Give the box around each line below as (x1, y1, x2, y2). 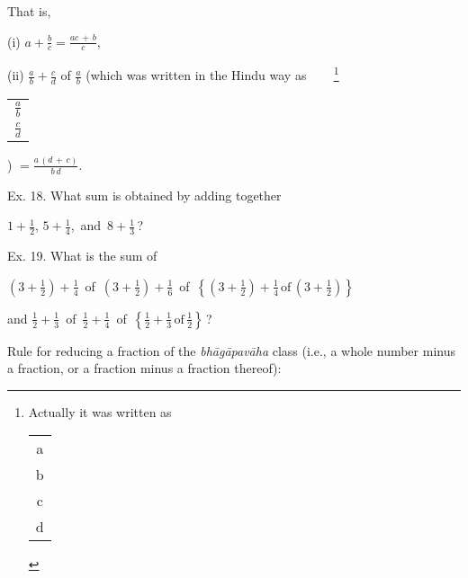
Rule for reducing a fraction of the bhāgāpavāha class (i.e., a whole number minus (7, 341, 455, 360)
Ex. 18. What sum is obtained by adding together (7, 185, 282, 204)
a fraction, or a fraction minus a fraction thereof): (7, 359, 282, 378)
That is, (7, 2, 51, 20)
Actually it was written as (28, 402, 172, 421)
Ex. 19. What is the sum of (7, 246, 157, 265)
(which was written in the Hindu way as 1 (85, 63, 339, 84)
